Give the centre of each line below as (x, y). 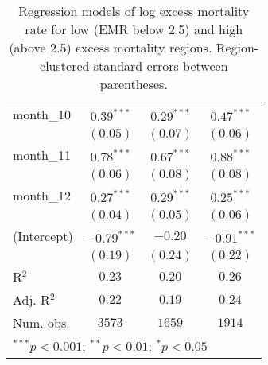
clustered (65, 66)
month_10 (42, 114)
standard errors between (161, 66)
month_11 (42, 155)
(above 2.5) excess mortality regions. (111, 47)
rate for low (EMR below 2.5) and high (134, 29)
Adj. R (31, 299)
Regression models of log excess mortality (134, 11)
